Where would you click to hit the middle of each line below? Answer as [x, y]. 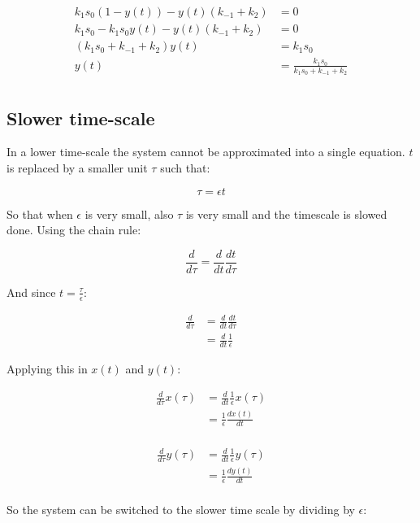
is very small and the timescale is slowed [286, 214]
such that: [185, 167]
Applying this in [47, 369]
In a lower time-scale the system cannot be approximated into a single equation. [206, 152]
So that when [40, 214]
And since [31, 292]
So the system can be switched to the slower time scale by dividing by [181, 510]
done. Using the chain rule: [74, 230]
